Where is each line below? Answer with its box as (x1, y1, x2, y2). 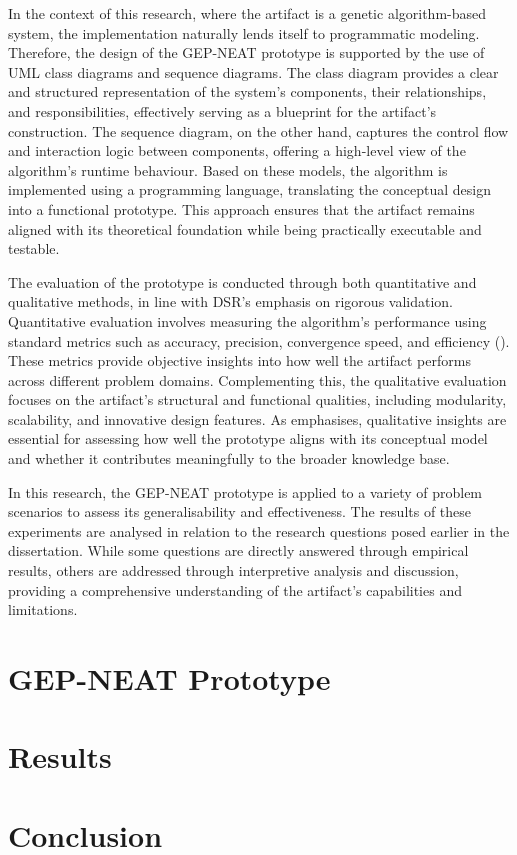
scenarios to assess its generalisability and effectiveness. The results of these (8, 501, 472, 522)
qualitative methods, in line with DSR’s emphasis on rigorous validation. (8, 291, 454, 312)
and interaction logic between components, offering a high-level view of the (8, 140, 466, 161)
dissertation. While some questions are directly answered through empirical (8, 540, 469, 561)
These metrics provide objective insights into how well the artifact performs (8, 350, 471, 371)
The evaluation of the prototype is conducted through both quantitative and (8, 271, 477, 292)
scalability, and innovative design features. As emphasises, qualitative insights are (8, 408, 507, 429)
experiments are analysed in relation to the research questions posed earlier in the (8, 520, 510, 541)
